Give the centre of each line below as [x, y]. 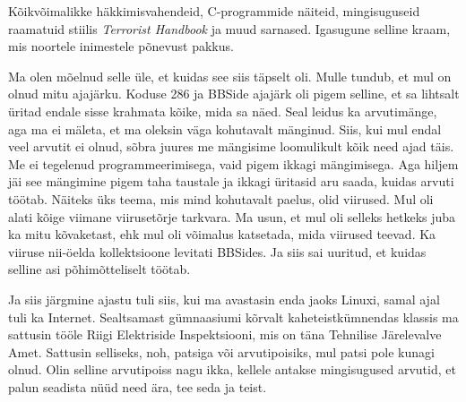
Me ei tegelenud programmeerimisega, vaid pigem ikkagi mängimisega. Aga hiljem [233, 163]
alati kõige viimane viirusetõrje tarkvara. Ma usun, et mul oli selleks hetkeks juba [232, 216]
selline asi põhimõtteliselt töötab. [99, 269]
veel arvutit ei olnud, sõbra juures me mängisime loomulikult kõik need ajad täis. [231, 146]
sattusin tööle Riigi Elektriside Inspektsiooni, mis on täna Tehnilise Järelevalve [225, 334]
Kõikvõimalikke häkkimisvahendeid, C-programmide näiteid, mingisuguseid [214, 11]
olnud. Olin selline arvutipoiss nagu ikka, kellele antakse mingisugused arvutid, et [232, 369]
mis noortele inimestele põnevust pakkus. [121, 46]
